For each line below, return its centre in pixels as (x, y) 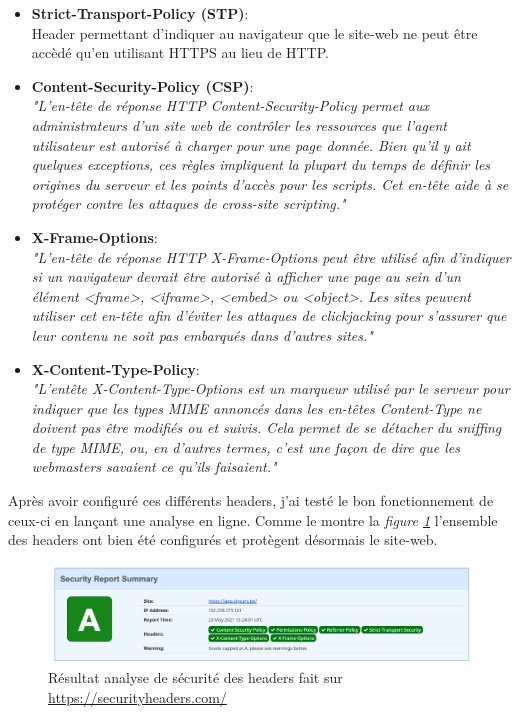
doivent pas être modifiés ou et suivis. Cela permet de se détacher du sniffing (266, 427)
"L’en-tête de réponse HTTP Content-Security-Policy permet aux (230, 105)
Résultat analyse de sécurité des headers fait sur (195, 677)
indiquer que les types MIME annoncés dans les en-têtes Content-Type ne (256, 407)
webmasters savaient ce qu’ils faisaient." (154, 466)
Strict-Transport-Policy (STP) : (140, 13)
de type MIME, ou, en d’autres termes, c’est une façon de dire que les (245, 446)
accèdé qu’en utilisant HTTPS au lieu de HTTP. (180, 52)
